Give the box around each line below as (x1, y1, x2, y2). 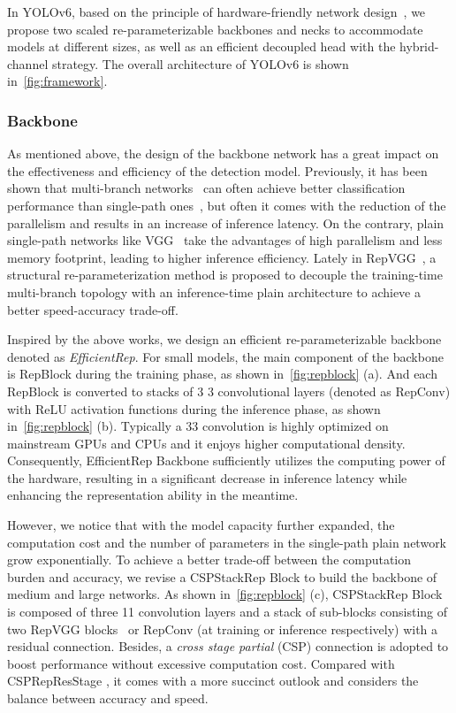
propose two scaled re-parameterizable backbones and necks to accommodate (7, 19, 423, 38)
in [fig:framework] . (7, 72, 108, 90)
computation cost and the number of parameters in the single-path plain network (7, 533, 447, 551)
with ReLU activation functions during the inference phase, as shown (7, 399, 381, 418)
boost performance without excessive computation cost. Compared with (7, 654, 395, 672)
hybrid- (399, 37, 439, 56)
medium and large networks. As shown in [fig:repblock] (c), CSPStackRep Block (7, 585, 443, 603)
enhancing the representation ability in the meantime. (7, 486, 299, 504)
